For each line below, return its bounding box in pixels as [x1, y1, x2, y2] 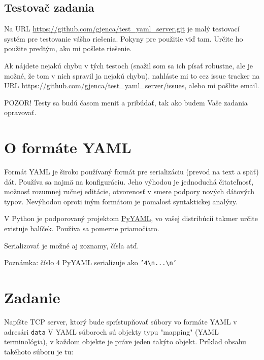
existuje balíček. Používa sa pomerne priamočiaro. [4, 223, 159, 234]
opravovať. [4, 107, 37, 118]
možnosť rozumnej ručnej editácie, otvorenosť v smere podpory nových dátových [4, 186, 255, 197]
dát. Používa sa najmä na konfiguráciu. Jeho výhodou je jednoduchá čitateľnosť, [4, 176, 254, 187]
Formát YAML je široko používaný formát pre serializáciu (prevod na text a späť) [4, 166, 259, 177]
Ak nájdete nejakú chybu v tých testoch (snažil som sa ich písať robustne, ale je [4, 60, 253, 70]
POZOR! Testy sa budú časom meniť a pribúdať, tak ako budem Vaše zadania [4, 97, 248, 107]
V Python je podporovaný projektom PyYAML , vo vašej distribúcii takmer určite [4, 213, 258, 224]
